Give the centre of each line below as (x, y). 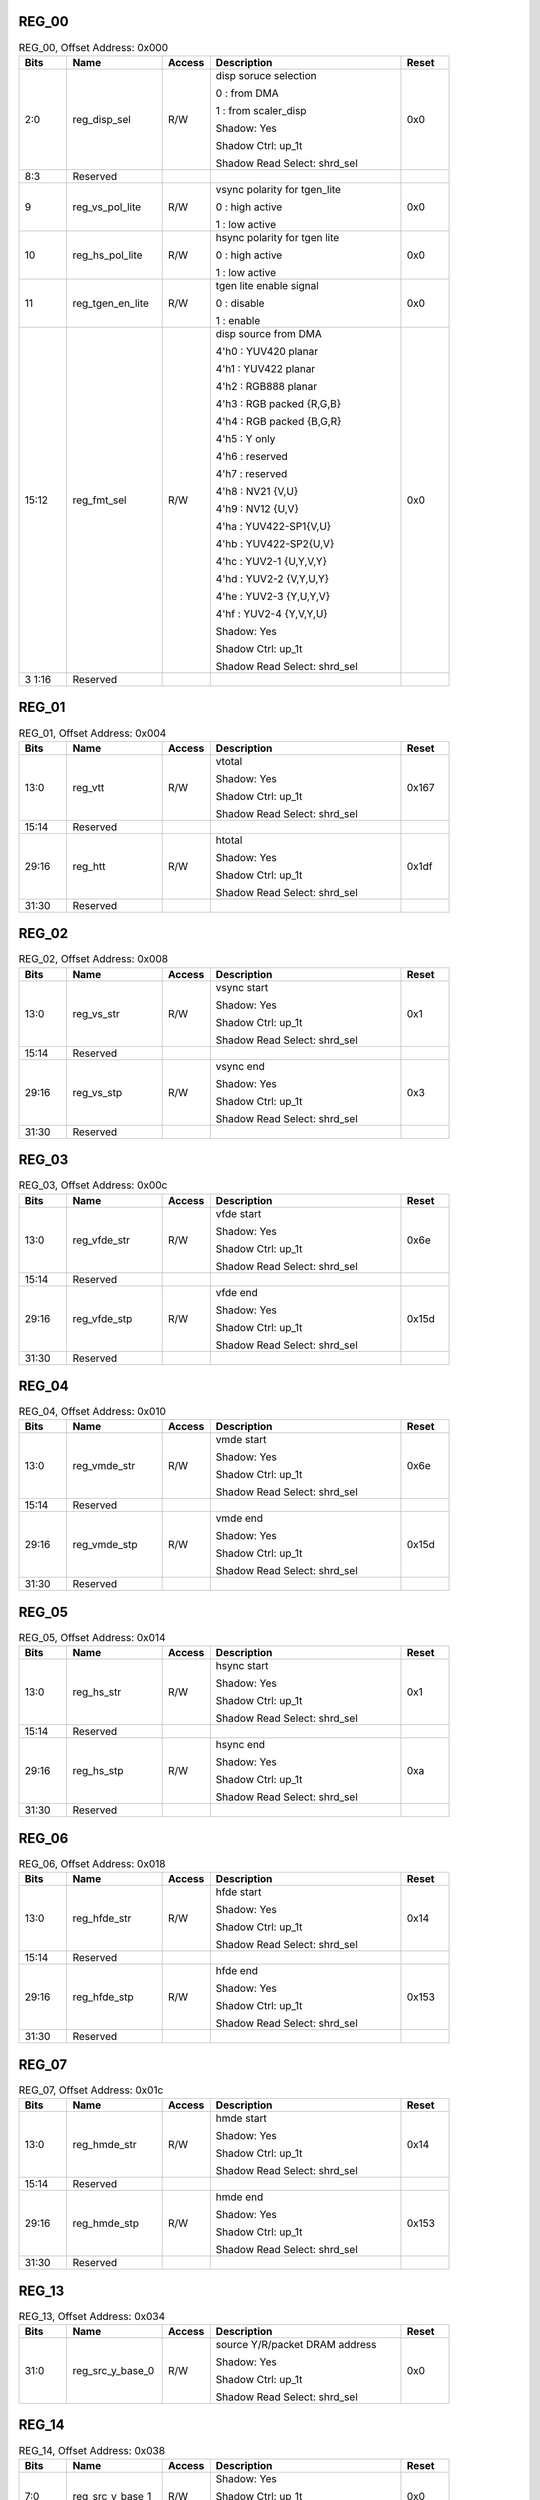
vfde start (238, 1213)
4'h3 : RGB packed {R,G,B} (278, 403)
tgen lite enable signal (267, 285)
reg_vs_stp (97, 1092)
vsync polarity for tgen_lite (278, 189)
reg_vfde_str (101, 1240)
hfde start (238, 1892)
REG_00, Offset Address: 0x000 (93, 47)
